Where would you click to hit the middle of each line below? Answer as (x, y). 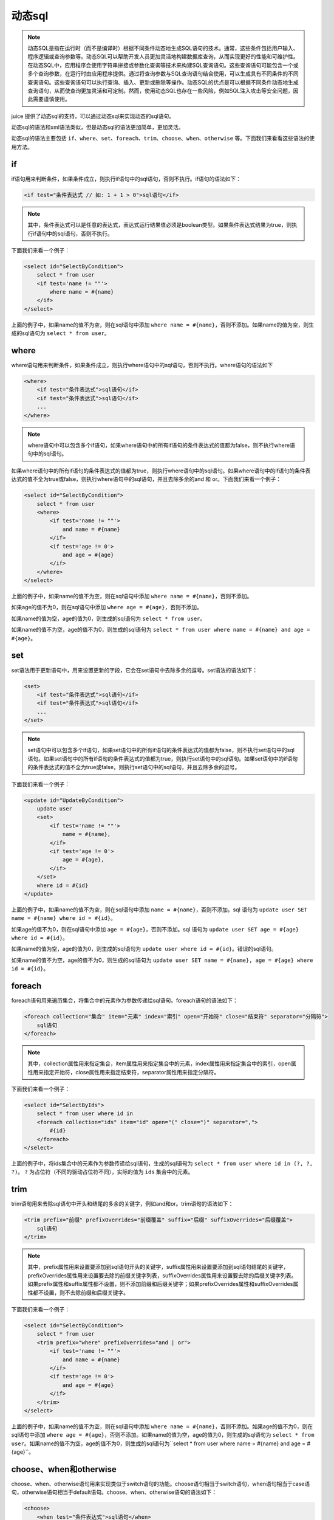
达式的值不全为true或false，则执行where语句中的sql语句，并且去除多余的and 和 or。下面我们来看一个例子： (146, 479)
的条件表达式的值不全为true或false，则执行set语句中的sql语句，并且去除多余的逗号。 (134, 767)
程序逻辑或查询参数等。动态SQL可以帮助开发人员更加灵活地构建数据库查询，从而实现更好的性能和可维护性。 (163, 57)
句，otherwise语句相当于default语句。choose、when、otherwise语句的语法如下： (114, 1492)
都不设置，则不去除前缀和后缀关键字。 (80, 1293)
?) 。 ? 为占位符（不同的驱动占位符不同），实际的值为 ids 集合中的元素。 (102, 1172)
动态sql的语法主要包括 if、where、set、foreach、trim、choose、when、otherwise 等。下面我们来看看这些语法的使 (163, 138)
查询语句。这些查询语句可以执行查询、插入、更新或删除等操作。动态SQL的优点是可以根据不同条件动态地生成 (163, 82)
